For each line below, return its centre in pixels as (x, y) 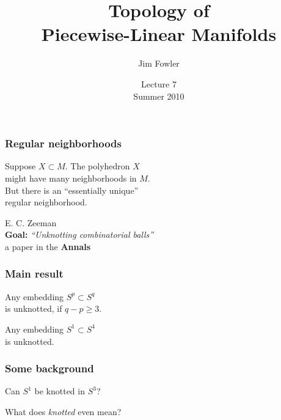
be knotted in (60, 391)
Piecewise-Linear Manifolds (159, 34)
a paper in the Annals (48, 246)
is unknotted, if (34, 308)
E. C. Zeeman (31, 222)
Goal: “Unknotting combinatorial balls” (79, 234)
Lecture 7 (159, 83)
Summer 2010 (159, 96)
